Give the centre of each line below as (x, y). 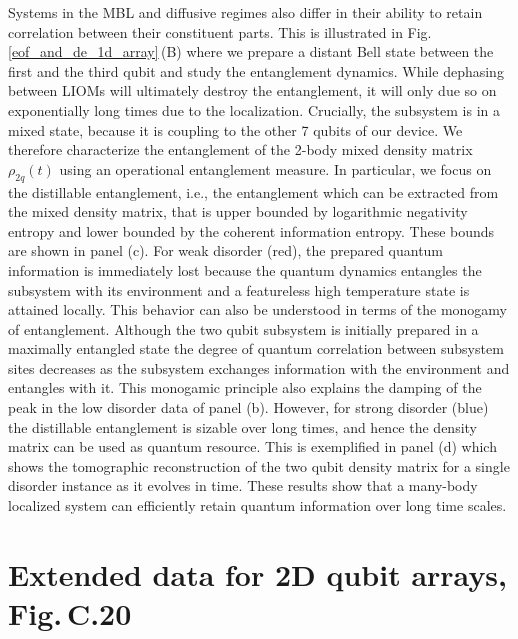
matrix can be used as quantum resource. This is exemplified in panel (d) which (252, 446)
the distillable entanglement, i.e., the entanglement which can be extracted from (253, 191)
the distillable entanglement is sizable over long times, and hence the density (242, 426)
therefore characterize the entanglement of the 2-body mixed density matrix (240, 149)
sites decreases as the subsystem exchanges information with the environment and (259, 367)
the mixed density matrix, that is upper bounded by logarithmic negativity (238, 211)
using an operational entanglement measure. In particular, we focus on (275, 168)
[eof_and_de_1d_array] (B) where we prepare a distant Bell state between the (251, 51)
